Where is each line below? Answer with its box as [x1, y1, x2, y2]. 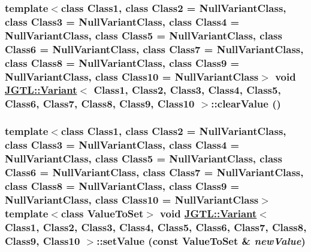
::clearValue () [211, 96, 281, 111]
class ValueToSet [61, 205, 144, 220]
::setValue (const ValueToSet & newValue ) [96, 233, 306, 248]
